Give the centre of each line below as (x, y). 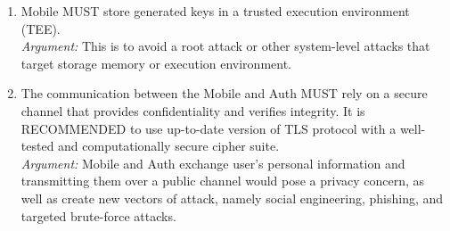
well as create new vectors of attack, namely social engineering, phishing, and (232, 198)
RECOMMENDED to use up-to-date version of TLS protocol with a (209, 128)
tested (37, 146)
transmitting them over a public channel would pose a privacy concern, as (223, 181)
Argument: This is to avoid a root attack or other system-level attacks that (225, 46)
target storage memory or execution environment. (156, 63)
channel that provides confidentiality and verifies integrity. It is (193, 110)
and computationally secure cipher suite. (169, 146)
